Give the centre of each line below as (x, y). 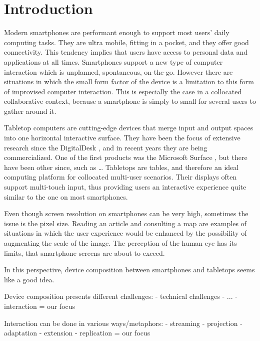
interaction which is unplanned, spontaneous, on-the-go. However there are (118, 71)
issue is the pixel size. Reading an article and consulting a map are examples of (125, 223)
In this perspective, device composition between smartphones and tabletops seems (129, 270)
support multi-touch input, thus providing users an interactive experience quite (125, 187)
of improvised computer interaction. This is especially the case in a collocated (123, 91)
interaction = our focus (40, 306)
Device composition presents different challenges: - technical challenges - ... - (121, 296)
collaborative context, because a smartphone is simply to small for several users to (130, 101)
